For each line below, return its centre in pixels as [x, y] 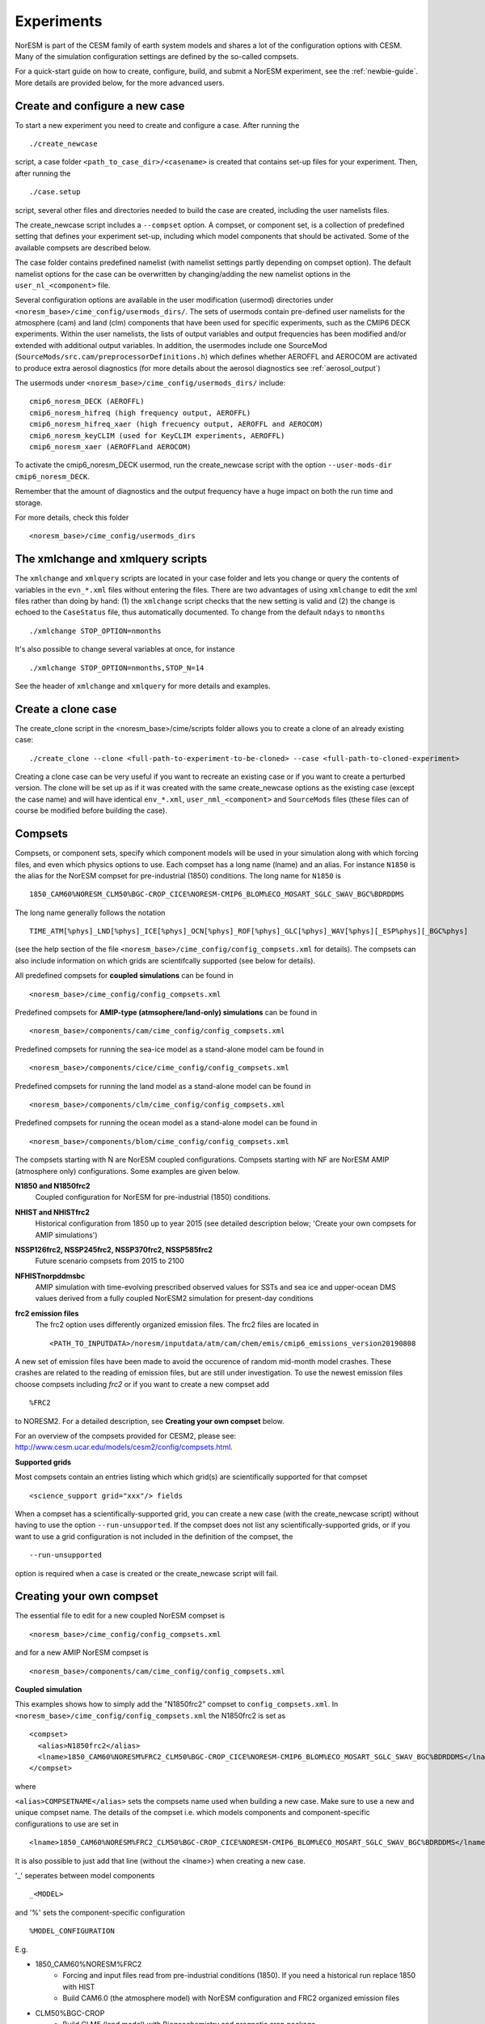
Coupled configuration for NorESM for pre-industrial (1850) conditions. [153, 1197]
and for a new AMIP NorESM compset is [82, 1652]
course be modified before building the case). [91, 810]
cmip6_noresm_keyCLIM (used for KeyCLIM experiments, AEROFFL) [157, 436]
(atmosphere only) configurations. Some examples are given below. [127, 1171]
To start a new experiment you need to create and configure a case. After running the [157, 125]
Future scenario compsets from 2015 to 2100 [110, 1261]
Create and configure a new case [100, 106]
